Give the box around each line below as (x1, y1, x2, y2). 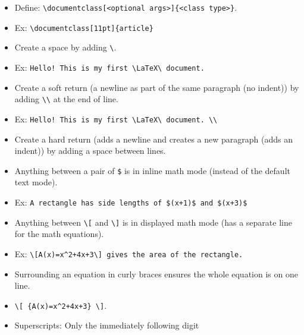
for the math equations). (14, 227, 104, 240)
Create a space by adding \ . (14, 41, 117, 53)
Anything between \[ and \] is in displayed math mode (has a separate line (14, 216, 292, 228)
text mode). (14, 176, 58, 188)
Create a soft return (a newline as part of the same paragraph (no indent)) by (14, 81, 299, 93)
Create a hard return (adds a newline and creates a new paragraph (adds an (14, 132, 293, 145)
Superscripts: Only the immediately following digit (14, 319, 199, 331)
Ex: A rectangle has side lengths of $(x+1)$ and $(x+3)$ (14, 195, 247, 208)
